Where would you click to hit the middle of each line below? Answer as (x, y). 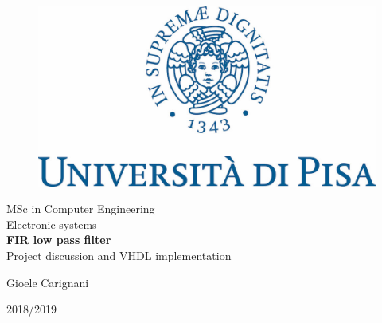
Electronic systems (52, 224)
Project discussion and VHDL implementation (119, 255)
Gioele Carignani (48, 282)
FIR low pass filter (59, 240)
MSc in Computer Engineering (81, 209)
